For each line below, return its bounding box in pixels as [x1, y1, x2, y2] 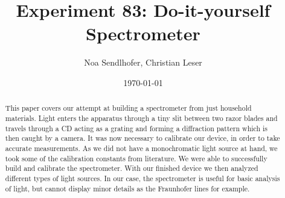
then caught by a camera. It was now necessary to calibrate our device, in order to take [5, 133, 280, 143]
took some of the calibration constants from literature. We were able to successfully [5, 153, 267, 163]
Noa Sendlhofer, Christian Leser [84, 56, 202, 69]
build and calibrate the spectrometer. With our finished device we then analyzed [5, 163, 258, 173]
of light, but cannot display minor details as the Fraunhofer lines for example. [5, 183, 250, 193]
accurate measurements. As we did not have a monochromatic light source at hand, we [5, 143, 278, 153]
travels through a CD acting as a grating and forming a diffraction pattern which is [5, 123, 268, 133]
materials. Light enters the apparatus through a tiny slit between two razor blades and [5, 113, 278, 123]
